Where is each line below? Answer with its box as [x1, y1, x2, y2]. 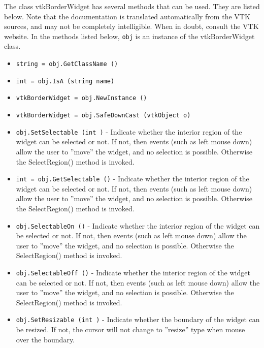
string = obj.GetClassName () [16, 60, 118, 68]
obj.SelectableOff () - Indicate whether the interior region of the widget [16, 267, 250, 277]
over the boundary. [16, 334, 75, 344]
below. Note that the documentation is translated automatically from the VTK [4, 11, 250, 21]
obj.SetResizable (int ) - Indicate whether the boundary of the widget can [16, 314, 260, 325]
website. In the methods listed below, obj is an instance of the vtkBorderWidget [4, 30, 255, 41]
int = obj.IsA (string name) [16, 77, 115, 85]
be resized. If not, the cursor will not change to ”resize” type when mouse [16, 324, 245, 335]
